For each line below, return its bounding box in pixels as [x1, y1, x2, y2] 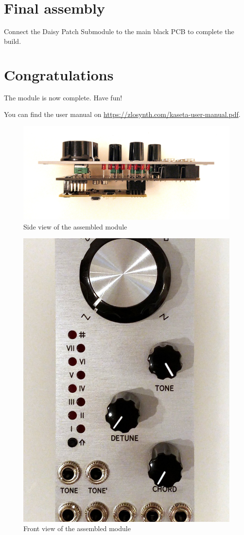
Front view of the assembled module [23, 523, 131, 534]
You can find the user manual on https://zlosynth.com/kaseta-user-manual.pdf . [4, 109, 241, 119]
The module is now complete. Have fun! [4, 93, 122, 103]
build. [4, 36, 21, 46]
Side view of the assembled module [23, 221, 127, 231]
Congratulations [4, 64, 114, 84]
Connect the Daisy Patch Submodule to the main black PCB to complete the [4, 26, 234, 37]
